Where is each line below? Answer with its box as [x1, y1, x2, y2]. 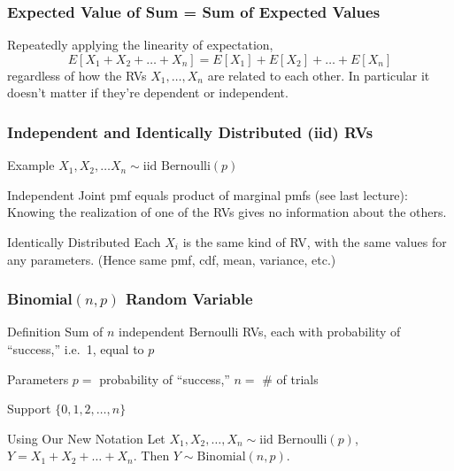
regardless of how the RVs [7, 66, 147, 84]
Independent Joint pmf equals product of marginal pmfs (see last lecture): [7, 185, 408, 204]
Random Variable [125, 288, 253, 310]
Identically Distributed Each [7, 233, 161, 251]
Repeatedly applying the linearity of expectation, [7, 35, 273, 54]
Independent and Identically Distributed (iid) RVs [7, 120, 373, 143]
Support [7, 399, 51, 418]
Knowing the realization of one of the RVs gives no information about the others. [7, 203, 447, 221]
